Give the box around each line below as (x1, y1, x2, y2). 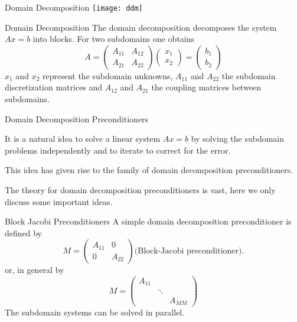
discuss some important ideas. (5, 195, 113, 207)
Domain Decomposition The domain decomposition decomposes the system (5, 21, 277, 33)
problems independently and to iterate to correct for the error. (5, 144, 231, 156)
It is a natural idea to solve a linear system (5, 132, 161, 145)
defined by (5, 226, 43, 239)
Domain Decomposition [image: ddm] (5, 1, 143, 13)
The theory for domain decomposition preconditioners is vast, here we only (5, 184, 276, 196)
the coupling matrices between (151, 81, 262, 93)
